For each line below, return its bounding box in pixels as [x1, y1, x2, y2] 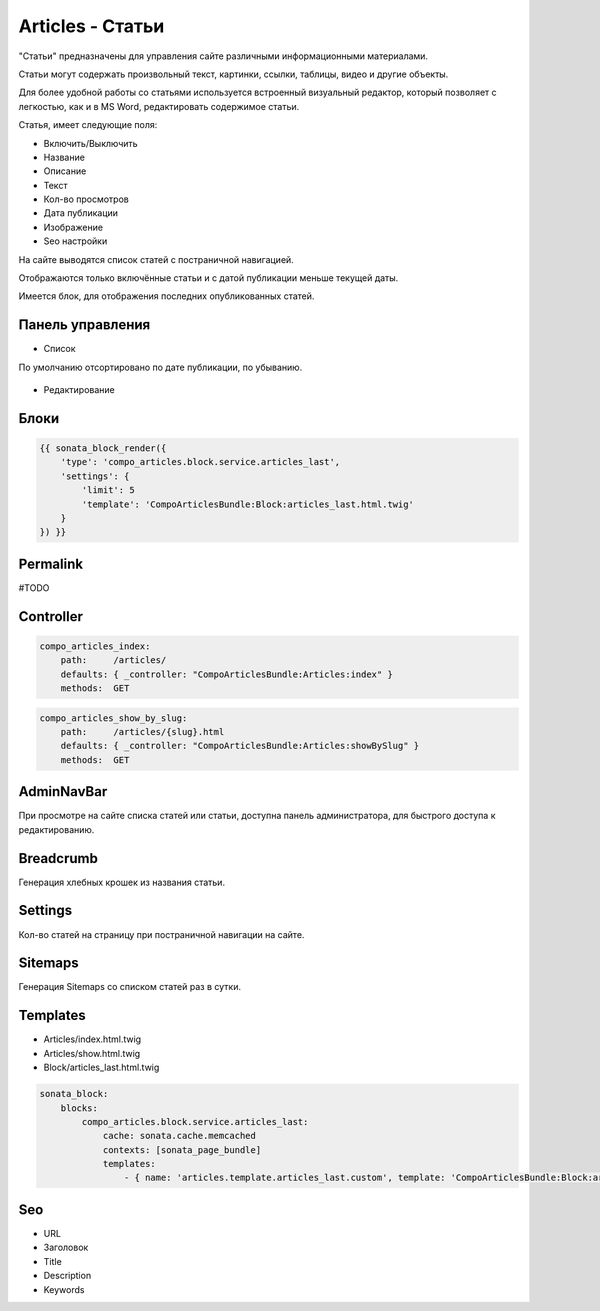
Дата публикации [43, 207, 119, 219]
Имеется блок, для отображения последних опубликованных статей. [18, 290, 315, 302]
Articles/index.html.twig [43, 1033, 142, 1045]
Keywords [43, 1283, 85, 1295]
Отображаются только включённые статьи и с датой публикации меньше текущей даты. [18, 272, 399, 284]
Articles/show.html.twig [43, 1047, 141, 1059]
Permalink [18, 555, 84, 572]
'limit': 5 [81, 485, 135, 496]
